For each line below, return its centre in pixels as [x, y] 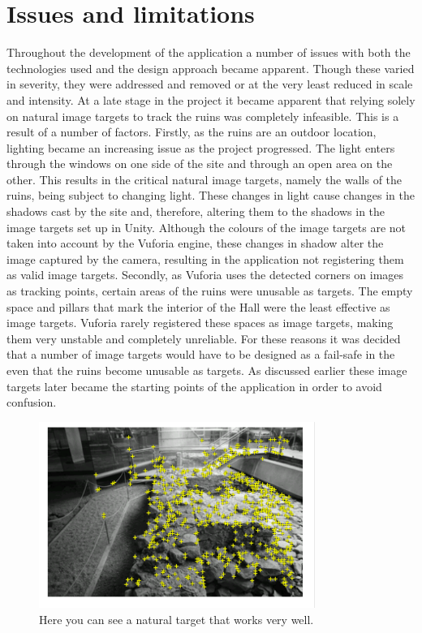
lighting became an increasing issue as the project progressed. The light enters [201, 147]
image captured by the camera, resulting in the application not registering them [205, 258]
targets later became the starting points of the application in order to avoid [194, 386]
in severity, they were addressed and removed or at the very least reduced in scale [210, 84]
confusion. [32, 402]
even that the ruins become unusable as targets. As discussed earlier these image [207, 370]
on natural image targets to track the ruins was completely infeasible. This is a [203, 116]
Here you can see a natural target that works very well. [177, 619]
